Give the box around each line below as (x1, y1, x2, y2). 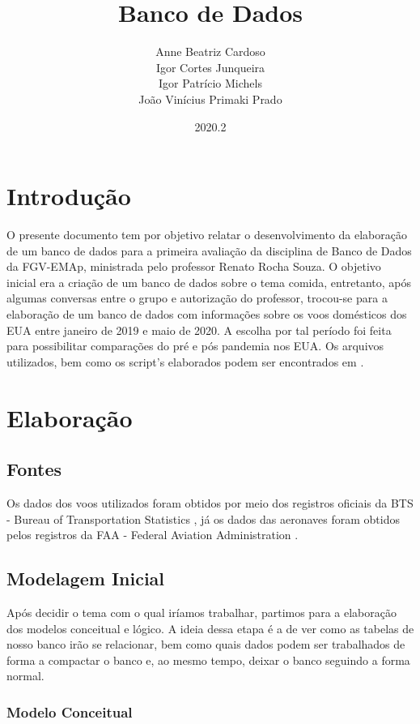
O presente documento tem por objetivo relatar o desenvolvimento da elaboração (6, 226, 407, 243)
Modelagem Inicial (6, 566, 165, 591)
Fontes (6, 456, 62, 482)
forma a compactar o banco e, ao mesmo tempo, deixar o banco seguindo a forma (6, 651, 410, 668)
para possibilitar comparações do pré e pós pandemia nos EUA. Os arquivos (6, 337, 384, 354)
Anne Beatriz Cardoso (155, 43, 265, 60)
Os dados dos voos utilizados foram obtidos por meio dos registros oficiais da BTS (6, 494, 414, 511)
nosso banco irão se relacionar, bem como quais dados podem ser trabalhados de (6, 636, 405, 653)
